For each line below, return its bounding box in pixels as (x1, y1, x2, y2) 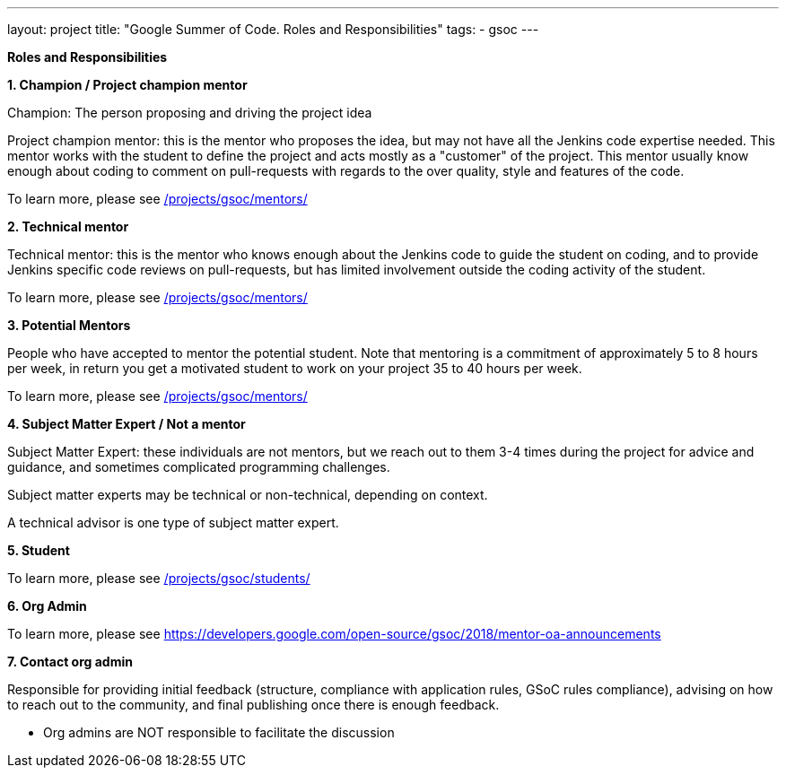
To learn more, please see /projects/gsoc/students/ (7, 570, 310, 586)
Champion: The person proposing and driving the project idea (7, 105, 372, 120)
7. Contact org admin (7, 654, 133, 669)
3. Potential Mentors (7, 318, 131, 333)
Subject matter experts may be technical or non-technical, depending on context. (7, 487, 488, 502)
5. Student (7, 543, 70, 558)
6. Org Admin (7, 598, 87, 614)
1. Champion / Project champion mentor (7, 77, 248, 92)
